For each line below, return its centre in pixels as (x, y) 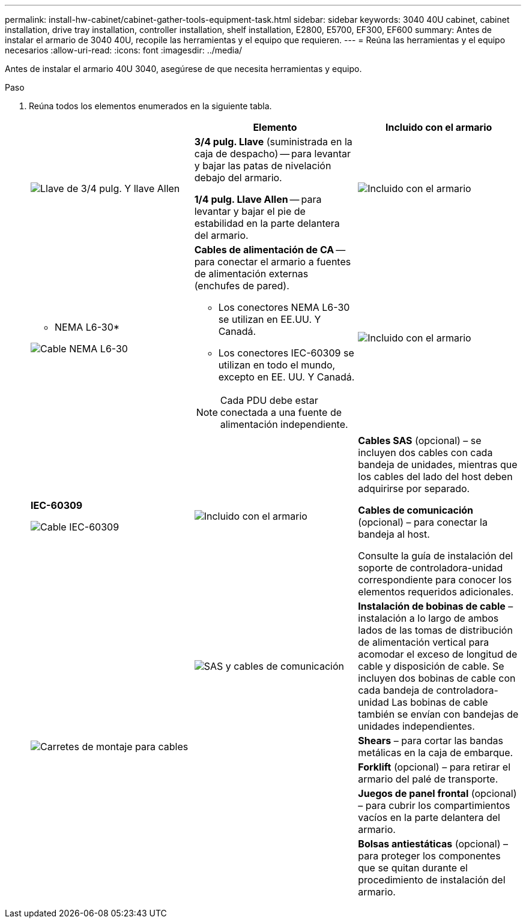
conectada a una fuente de (281, 412)
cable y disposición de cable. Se (431, 666)
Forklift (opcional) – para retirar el (434, 767)
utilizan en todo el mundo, (277, 365)
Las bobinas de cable (440, 702)
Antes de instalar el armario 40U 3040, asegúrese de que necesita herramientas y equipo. (183, 69)
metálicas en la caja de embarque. (436, 753)
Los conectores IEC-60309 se (286, 353)
